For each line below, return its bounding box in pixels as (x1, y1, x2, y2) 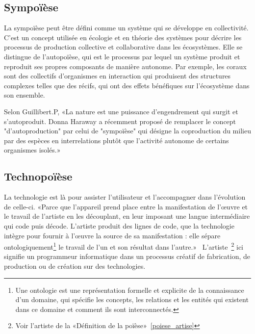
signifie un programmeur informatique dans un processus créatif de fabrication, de (4, 251, 250, 261)
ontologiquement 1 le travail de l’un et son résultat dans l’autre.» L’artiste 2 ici (4, 240, 243, 252)
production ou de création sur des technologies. (4, 260, 146, 271)
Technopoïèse (4, 169, 73, 184)
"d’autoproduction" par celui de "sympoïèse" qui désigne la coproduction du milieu (4, 126, 251, 136)
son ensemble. (4, 90, 45, 100)
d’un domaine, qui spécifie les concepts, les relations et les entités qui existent (15, 294, 249, 305)
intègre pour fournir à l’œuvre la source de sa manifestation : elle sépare (4, 230, 221, 240)
